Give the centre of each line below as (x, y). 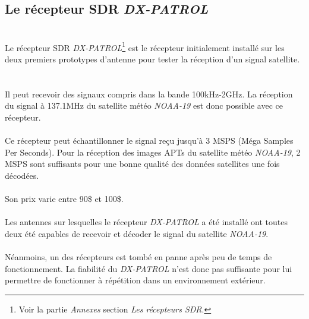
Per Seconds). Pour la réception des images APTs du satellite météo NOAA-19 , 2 (153, 152)
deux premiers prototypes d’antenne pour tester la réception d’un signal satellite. (152, 59)
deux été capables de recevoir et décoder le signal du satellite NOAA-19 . (137, 233)
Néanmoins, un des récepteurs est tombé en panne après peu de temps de (138, 257)
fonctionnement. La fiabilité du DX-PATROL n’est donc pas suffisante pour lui (149, 268)
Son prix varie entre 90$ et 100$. (64, 199)
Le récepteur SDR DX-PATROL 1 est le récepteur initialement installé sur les (145, 46)
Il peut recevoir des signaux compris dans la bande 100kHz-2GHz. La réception (149, 94)
